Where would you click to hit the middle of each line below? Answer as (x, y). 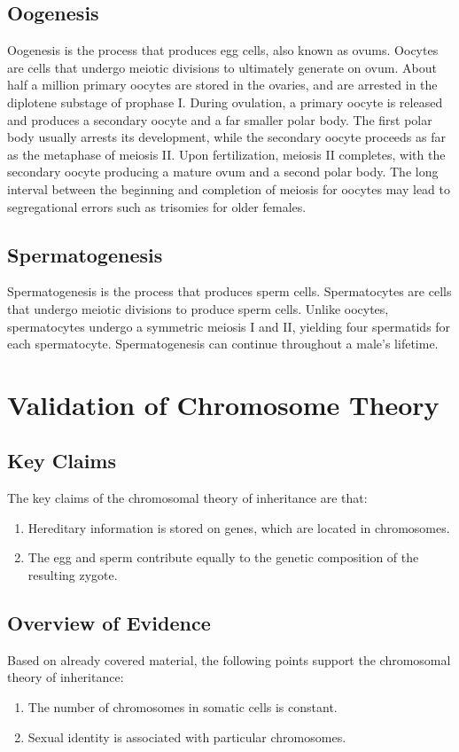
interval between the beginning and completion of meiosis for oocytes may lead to (229, 188)
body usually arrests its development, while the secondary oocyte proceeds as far (226, 137)
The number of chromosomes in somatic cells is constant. (183, 707)
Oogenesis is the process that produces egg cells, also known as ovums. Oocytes (223, 50)
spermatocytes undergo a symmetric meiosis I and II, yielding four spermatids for (229, 326)
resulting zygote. (73, 575)
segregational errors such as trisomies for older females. (157, 206)
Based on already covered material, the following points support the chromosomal (229, 659)
